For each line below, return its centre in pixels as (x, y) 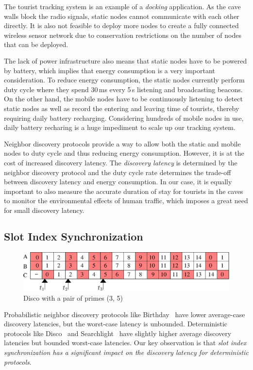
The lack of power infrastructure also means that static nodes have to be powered (126, 60)
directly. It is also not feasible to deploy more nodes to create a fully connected (121, 25)
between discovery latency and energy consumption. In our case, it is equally (118, 182)
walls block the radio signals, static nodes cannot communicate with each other (122, 16)
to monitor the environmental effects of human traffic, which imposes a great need (126, 201)
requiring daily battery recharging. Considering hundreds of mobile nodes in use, (124, 118)
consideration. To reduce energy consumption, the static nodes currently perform (124, 80)
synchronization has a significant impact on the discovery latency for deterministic (126, 352)
